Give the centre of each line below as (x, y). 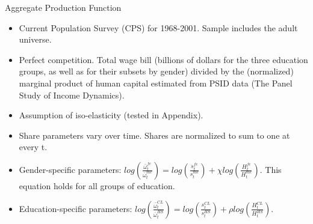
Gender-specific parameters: (70, 169)
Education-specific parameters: (76, 208)
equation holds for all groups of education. (97, 185)
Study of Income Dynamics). (72, 95)
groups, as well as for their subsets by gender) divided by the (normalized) (156, 71)
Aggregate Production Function (63, 7)
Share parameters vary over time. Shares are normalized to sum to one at (154, 135)
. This (271, 169)
